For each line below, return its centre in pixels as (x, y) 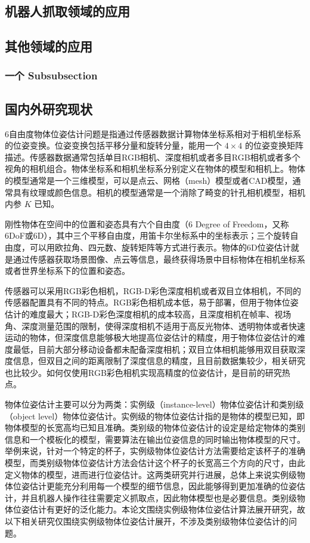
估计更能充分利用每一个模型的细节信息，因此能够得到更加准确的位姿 (163, 486)
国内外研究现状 (49, 108)
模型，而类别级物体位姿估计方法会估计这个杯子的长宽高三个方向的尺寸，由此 (155, 463)
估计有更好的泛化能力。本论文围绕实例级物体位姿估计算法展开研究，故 (167, 509)
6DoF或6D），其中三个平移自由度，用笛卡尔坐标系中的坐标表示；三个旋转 (148, 235)
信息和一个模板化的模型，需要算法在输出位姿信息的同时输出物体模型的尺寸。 (155, 439)
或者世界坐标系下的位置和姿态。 (67, 271)
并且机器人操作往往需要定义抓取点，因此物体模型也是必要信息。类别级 (159, 497)
